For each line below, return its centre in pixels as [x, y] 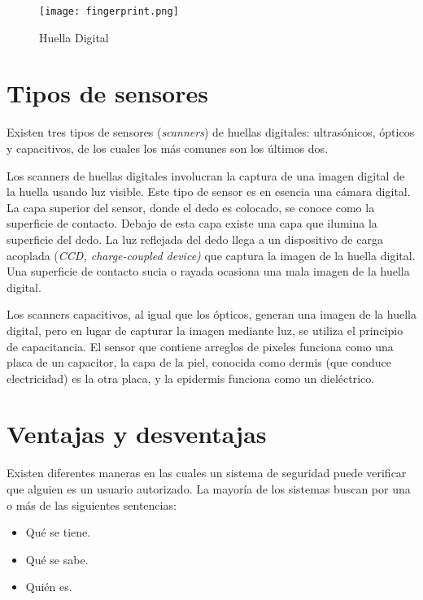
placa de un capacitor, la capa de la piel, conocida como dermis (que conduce [199, 362]
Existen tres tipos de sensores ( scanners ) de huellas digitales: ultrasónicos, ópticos [211, 132]
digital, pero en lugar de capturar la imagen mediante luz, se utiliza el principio [205, 330]
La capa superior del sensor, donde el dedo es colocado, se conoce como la [191, 207]
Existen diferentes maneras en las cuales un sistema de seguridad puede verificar [207, 473]
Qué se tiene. [58, 532]
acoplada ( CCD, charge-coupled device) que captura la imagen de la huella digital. [211, 255]
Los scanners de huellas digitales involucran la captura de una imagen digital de [206, 175]
